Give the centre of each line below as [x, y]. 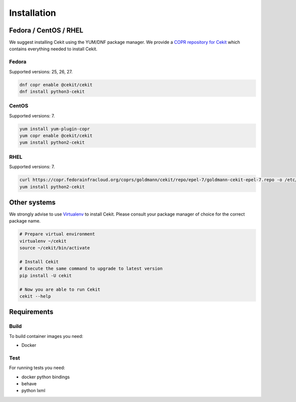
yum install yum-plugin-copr [55, 129]
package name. [25, 221]
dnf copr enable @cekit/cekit [56, 85]
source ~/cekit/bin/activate [55, 248]
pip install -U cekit [46, 275]
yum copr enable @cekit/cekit [56, 136]
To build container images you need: [46, 336]
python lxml [33, 391]
